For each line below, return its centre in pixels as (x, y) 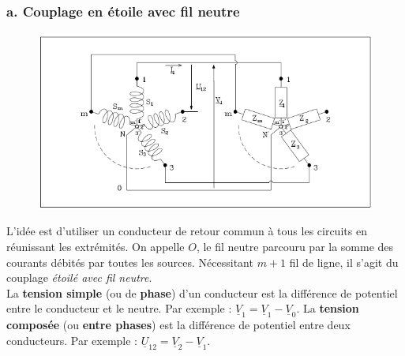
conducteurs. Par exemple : (72, 341)
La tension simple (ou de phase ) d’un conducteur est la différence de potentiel (202, 292)
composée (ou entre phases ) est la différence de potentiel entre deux (178, 325)
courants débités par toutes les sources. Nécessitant (130, 262)
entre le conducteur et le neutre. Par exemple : (119, 308)
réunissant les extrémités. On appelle (96, 247)
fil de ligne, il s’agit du (344, 262)
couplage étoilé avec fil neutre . (79, 277)
